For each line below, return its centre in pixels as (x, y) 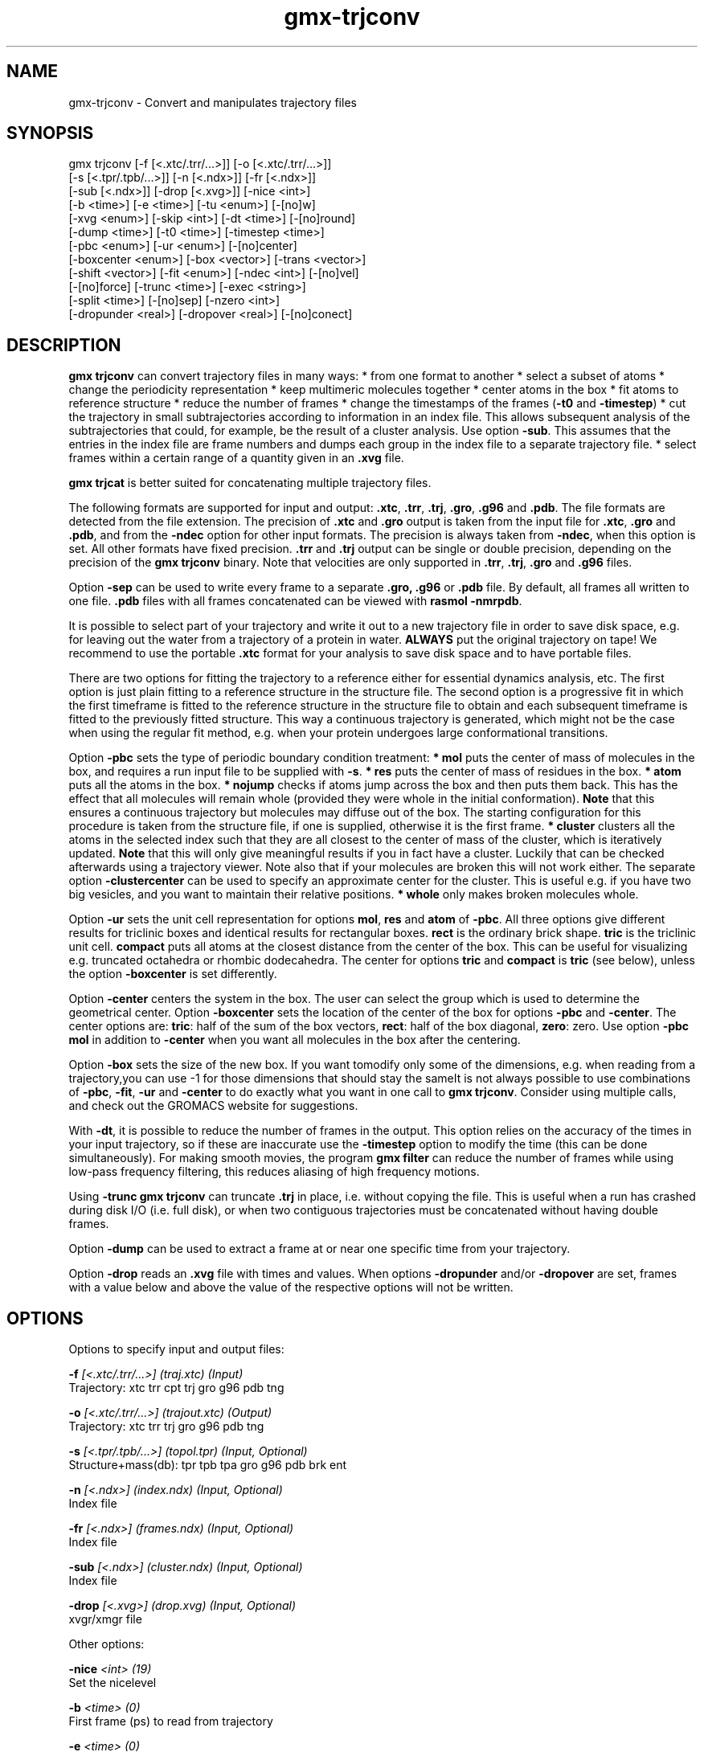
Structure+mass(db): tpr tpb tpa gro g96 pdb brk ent (208, 1465)
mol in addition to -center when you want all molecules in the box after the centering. (295, 1040)
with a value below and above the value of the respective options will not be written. (291, 1287)
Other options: (106, 1644)
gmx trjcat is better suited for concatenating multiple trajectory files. (250, 483)
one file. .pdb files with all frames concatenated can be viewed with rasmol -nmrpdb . (295, 601)
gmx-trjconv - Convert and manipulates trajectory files (213, 102)
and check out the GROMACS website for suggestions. (213, 1106)
